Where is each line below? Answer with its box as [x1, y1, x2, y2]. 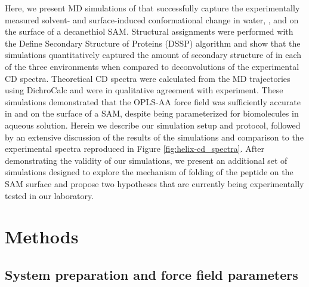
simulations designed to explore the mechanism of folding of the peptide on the [5, 166, 293, 178]
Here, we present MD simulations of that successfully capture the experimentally [5, 2, 300, 14]
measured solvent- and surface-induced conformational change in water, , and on [5, 13, 299, 26]
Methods [5, 224, 79, 249]
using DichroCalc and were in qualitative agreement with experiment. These [5, 84, 283, 96]
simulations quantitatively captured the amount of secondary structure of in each [5, 48, 302, 61]
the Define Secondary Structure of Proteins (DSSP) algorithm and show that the [5, 36, 301, 49]
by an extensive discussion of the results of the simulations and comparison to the [5, 130, 304, 143]
